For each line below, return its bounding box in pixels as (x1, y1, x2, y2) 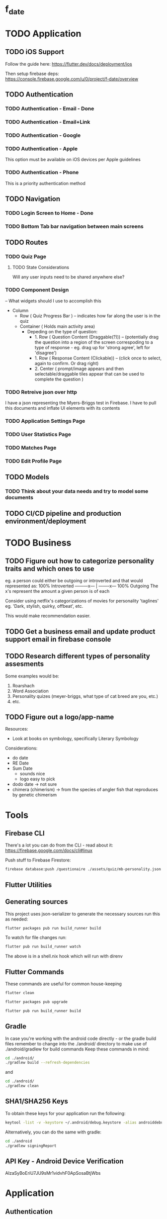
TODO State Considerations (12, 265, 70, 271)
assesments (5, 660, 44, 668)
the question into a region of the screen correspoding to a (34, 339, 153, 345)
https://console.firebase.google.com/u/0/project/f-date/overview (5, 76, 138, 82)
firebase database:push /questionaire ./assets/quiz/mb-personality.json (5, 867, 162, 872)
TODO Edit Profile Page (5, 458, 62, 465)
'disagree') (34, 350, 57, 356)
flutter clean (5, 991, 35, 996)
